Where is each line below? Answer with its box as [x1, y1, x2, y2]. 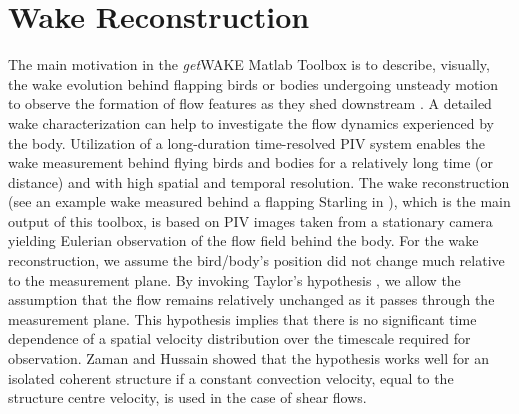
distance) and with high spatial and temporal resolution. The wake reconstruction [8, 171, 510, 192]
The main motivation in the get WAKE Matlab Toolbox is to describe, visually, [8, 54, 490, 75]
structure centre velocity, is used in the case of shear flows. [8, 387, 367, 408]
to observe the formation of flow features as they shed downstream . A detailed [8, 93, 492, 114]
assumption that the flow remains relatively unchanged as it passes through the [8, 289, 495, 310]
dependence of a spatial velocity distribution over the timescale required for [8, 328, 471, 349]
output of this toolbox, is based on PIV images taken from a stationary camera [8, 210, 493, 231]
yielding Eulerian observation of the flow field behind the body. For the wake [8, 230, 479, 251]
